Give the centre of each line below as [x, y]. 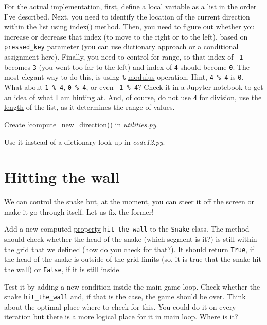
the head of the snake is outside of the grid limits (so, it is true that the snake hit [133, 259]
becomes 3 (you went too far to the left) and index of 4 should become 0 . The [127, 66]
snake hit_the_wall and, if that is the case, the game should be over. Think [125, 297]
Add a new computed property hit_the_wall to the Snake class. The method [127, 229]
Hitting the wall [62, 177]
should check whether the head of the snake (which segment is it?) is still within [131, 239]
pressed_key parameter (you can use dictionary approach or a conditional [121, 46]
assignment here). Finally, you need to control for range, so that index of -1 [124, 57]
